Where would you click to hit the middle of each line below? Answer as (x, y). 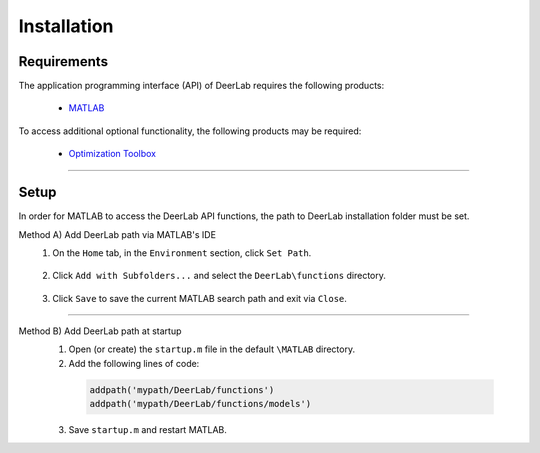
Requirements (63, 61)
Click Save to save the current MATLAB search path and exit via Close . (199, 298)
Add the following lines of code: (134, 363)
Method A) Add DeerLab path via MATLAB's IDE (117, 234)
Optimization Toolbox (112, 154)
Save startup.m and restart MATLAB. (147, 430)
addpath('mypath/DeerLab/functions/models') (200, 404)
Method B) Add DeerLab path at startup (100, 331)
